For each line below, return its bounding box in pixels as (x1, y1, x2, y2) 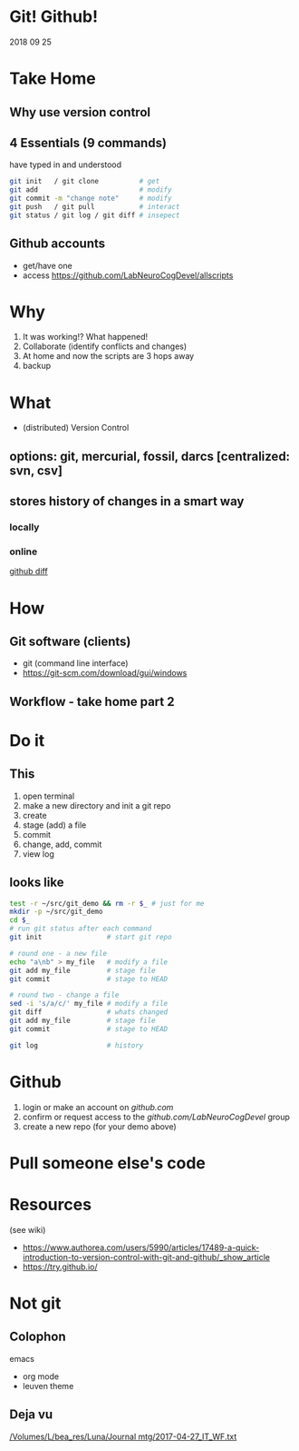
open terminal (22, 790, 75, 801)
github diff (9, 566, 48, 577)
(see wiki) (9, 1224, 46, 1235)
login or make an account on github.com (22, 1101, 174, 1112)
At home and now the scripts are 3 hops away (22, 351, 195, 362)
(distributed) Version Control (22, 422, 130, 433)
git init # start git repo (9, 933, 172, 942)
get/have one (22, 260, 72, 271)
